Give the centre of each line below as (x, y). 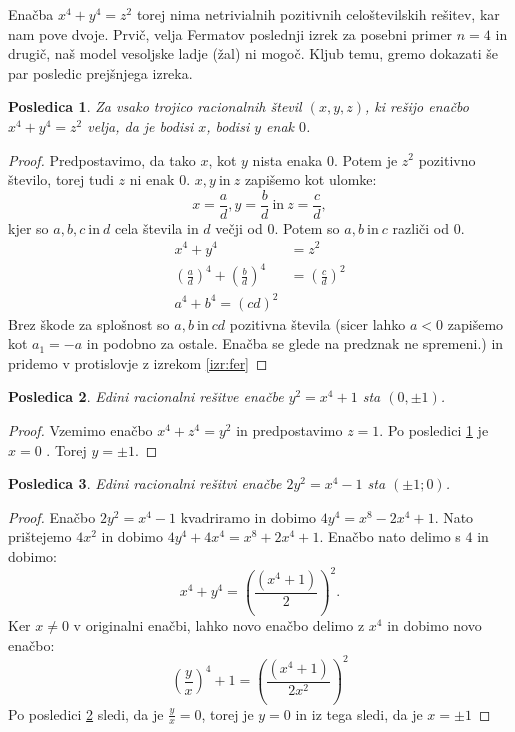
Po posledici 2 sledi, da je (86, 713)
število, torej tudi (61, 179)
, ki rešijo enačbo (417, 106)
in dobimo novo (434, 624)
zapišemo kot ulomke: (310, 179)
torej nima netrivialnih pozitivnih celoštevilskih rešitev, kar (318, 14)
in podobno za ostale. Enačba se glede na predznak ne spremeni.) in (295, 343)
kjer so (28, 227)
